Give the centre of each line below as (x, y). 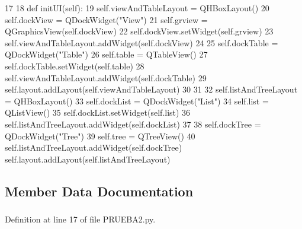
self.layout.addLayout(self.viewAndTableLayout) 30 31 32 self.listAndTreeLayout (151, 89)
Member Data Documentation (99, 191)
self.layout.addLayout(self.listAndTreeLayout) (88, 159)
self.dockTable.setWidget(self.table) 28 (75, 66)
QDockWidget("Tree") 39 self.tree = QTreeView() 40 (100, 136)
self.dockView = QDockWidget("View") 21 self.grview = (106, 19)
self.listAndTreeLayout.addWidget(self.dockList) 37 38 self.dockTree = (133, 124)
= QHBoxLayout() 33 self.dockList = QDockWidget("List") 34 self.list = (137, 101)
